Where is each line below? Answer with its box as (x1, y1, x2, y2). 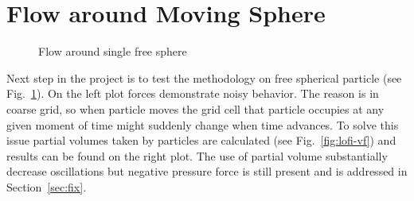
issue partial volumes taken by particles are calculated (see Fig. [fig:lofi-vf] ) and (6, 132, 396, 149)
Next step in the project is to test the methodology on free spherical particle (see (6, 69, 402, 86)
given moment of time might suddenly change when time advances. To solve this (6, 116, 399, 133)
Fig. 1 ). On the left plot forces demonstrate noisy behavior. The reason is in (6, 85, 379, 102)
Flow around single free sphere (38, 43, 187, 60)
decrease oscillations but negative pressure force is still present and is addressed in (6, 163, 408, 180)
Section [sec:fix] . (6, 178, 87, 195)
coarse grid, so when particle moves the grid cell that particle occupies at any (6, 100, 385, 117)
